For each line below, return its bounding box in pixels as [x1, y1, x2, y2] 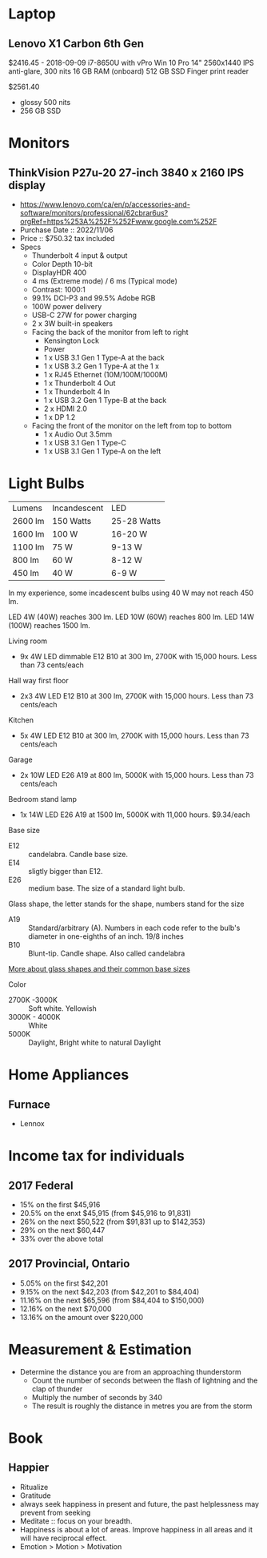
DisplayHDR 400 [31, 268, 87, 277]
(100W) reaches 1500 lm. [8, 620, 90, 630]
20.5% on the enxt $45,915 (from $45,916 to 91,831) [19, 1208, 192, 1218]
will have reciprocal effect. [19, 1533, 108, 1543]
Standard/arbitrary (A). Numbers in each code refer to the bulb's [28, 923, 241, 932]
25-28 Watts [110, 515, 161, 526]
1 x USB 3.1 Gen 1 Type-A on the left [43, 446, 161, 456]
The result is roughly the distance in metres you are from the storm [31, 1401, 253, 1411]
